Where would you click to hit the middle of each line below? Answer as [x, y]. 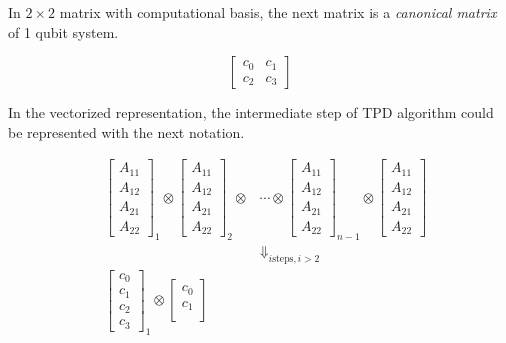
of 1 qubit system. [63, 31]
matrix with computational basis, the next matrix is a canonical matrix [278, 12]
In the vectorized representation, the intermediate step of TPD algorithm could [251, 112]
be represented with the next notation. [126, 131]
